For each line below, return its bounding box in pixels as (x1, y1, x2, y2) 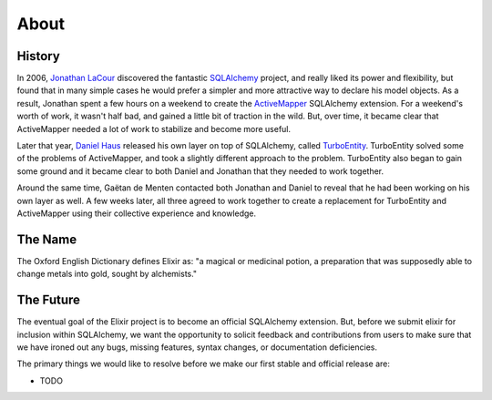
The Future (16, 292, 81, 308)
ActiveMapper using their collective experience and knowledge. (16, 208, 257, 219)
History (16, 48, 61, 64)
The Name (16, 231, 77, 247)
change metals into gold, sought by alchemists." (16, 269, 198, 280)
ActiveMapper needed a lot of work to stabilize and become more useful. (16, 123, 292, 134)
